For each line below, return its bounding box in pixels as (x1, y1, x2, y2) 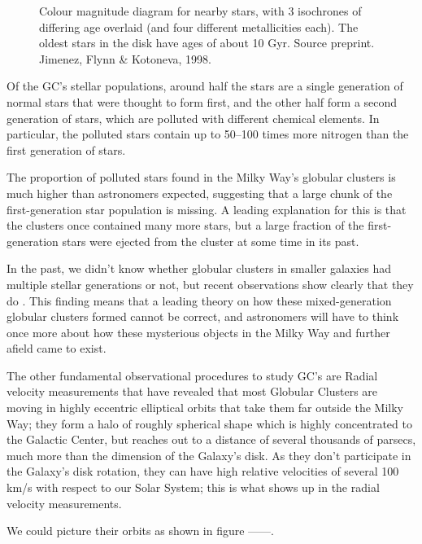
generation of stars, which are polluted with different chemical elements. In (7, 109, 380, 126)
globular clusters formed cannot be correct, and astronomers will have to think (7, 308, 399, 325)
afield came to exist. (7, 340, 107, 357)
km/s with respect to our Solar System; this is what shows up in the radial (7, 479, 380, 496)
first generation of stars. (7, 141, 126, 158)
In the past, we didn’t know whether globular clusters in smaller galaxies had (7, 260, 392, 277)
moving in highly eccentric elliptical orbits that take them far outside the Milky (7, 399, 403, 416)
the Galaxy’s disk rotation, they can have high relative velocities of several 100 (7, 463, 399, 480)
